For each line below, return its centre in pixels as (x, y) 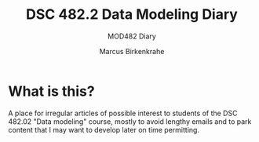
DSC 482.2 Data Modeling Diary (132, 15)
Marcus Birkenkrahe (132, 51)
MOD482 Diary (132, 36)
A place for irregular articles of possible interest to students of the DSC (123, 113)
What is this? (52, 91)
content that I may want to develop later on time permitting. (104, 129)
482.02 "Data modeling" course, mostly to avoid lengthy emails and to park (130, 121)
